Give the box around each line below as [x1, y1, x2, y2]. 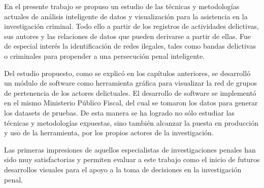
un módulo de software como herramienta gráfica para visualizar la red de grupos [4, 78, 257, 88]
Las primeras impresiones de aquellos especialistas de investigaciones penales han [4, 144, 256, 155]
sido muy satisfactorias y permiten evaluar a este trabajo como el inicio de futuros [4, 154, 260, 165]
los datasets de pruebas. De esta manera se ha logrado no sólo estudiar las [4, 107, 235, 118]
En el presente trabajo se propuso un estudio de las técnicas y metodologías [4, 1, 240, 11]
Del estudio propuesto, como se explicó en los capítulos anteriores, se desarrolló [4, 67, 251, 78]
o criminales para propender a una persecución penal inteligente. [4, 50, 205, 61]
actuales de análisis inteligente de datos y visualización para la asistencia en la [4, 11, 248, 21]
